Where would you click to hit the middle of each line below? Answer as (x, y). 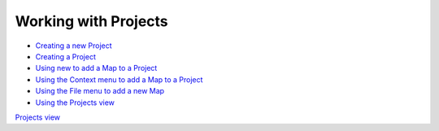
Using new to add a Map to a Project (96, 68)
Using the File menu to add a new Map (100, 91)
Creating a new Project (74, 46)
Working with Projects (91, 21)
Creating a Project (66, 56)
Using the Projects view (75, 103)
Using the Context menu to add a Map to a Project (119, 79)
